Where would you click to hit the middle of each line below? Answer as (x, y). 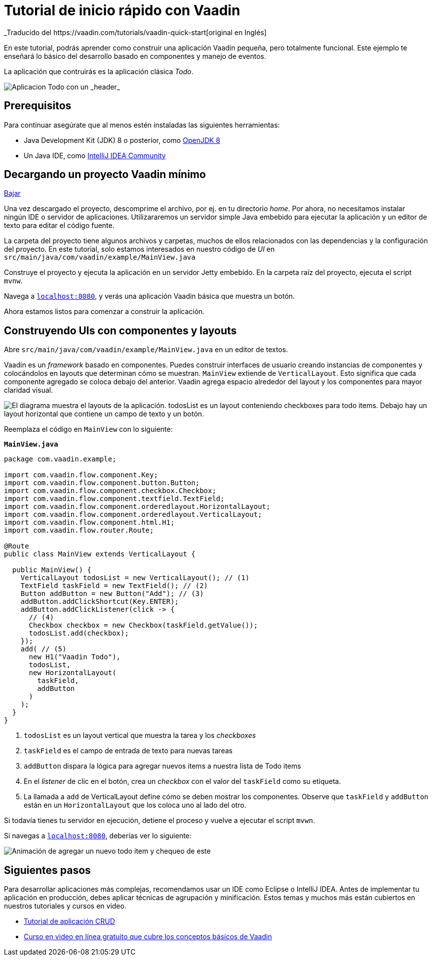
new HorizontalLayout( (73, 673)
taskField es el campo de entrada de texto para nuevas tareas (128, 751)
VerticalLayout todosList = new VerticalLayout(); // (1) (135, 578)
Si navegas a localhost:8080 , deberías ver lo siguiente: (98, 836)
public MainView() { (52, 570)
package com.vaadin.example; (60, 459)
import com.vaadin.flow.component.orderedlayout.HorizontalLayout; (137, 507)
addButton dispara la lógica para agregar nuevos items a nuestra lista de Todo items (162, 766)
